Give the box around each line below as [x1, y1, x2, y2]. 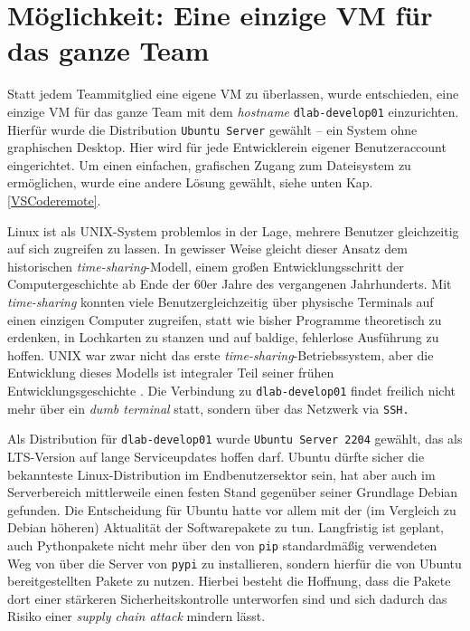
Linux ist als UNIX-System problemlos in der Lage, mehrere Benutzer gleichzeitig [7, 221, 459, 240]
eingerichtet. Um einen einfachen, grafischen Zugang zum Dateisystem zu [7, 155, 411, 174]
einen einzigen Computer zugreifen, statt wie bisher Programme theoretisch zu [7, 310, 442, 329]
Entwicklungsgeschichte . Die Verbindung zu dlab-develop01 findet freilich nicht [7, 380, 456, 399]
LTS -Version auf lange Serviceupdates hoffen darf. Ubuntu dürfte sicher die [7, 446, 425, 465]
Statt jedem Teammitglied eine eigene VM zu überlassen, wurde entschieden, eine [7, 84, 459, 103]
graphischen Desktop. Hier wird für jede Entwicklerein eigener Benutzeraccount [7, 138, 446, 157]
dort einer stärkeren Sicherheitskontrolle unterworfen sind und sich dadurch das [7, 588, 447, 607]
